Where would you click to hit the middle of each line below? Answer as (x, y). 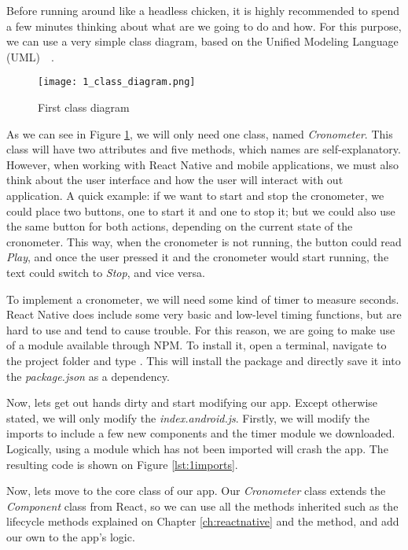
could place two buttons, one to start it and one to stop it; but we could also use (201, 210)
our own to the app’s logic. (71, 536)
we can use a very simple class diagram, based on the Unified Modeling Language (202, 41)
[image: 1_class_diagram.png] (117, 82)
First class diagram (84, 107)
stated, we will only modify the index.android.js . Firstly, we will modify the (188, 417)
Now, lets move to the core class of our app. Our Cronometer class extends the (196, 491)
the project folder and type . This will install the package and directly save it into (204, 360)
